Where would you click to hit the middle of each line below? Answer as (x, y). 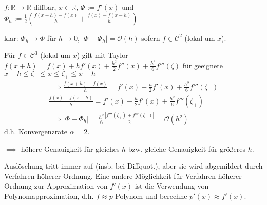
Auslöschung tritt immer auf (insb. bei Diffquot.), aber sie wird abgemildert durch (133, 166)
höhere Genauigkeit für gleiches (70, 148)
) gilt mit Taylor (102, 55)
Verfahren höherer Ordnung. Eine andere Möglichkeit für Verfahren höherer (123, 176)
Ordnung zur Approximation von (56, 186)
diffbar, (45, 7)
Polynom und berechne (151, 196)
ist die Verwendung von (172, 186)
